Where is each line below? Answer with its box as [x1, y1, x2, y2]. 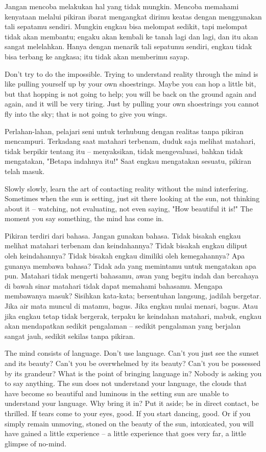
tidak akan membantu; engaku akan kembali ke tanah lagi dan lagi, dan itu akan [5, 31, 258, 41]
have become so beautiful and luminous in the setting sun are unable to [5, 388, 229, 398]
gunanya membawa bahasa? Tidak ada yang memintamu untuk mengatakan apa [5, 260, 256, 271]
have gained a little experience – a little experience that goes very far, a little [5, 428, 247, 439]
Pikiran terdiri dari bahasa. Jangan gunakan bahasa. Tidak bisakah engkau [5, 230, 241, 241]
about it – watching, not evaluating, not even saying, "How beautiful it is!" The [5, 203, 253, 213]
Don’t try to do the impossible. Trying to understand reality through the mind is [5, 68, 258, 79]
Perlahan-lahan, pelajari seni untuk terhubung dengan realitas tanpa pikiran [5, 125, 244, 136]
